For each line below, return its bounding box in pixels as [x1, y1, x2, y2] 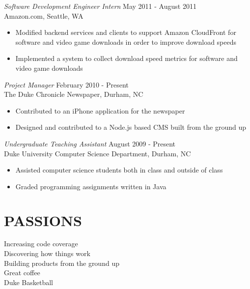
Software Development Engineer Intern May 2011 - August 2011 [4, 1, 196, 11]
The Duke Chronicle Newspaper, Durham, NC [4, 89, 143, 99]
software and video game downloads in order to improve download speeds [15, 36, 237, 47]
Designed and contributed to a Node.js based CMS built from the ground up [15, 122, 247, 132]
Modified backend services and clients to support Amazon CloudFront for [15, 27, 236, 37]
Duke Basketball [4, 277, 54, 287]
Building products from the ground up [4, 258, 119, 268]
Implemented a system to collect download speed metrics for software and [15, 53, 238, 63]
